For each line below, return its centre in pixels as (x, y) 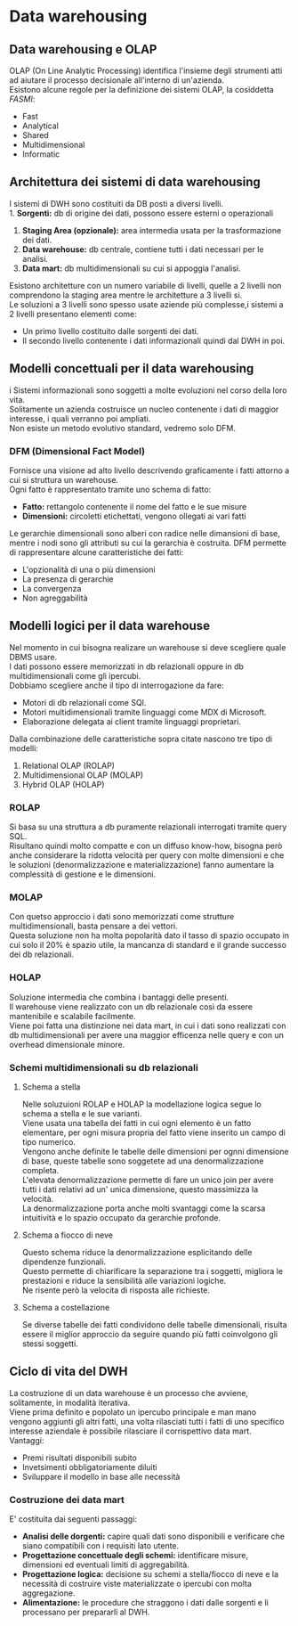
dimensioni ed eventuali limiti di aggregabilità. (105, 1565)
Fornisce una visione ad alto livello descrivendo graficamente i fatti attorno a (149, 470)
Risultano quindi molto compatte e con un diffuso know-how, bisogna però (146, 846)
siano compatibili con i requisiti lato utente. (101, 1546)
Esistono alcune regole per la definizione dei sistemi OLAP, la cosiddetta (141, 90)
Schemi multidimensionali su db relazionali (104, 1067)
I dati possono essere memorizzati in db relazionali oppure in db (127, 666)
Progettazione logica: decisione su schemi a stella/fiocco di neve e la (150, 1574)
